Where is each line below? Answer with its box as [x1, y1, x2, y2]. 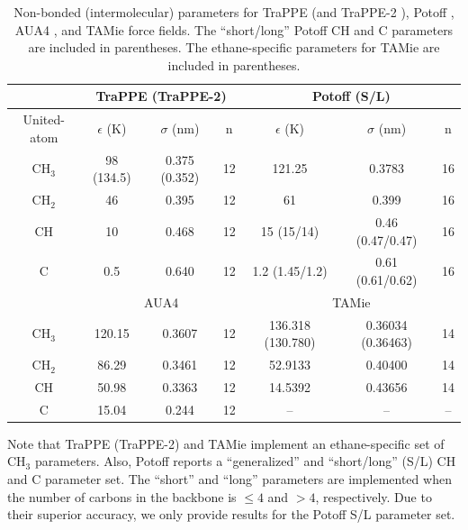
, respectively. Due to [315, 487, 432, 506]
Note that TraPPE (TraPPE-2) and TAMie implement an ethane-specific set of [7, 434, 445, 452]
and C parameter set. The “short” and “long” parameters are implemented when [7, 470, 452, 489]
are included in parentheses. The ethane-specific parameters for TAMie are [28, 38, 440, 57]
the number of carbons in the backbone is [7, 487, 237, 506]
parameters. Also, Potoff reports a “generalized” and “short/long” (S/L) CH [34, 452, 456, 471]
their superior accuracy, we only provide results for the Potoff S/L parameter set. [7, 505, 455, 524]
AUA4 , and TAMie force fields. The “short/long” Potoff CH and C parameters [14, 20, 454, 39]
